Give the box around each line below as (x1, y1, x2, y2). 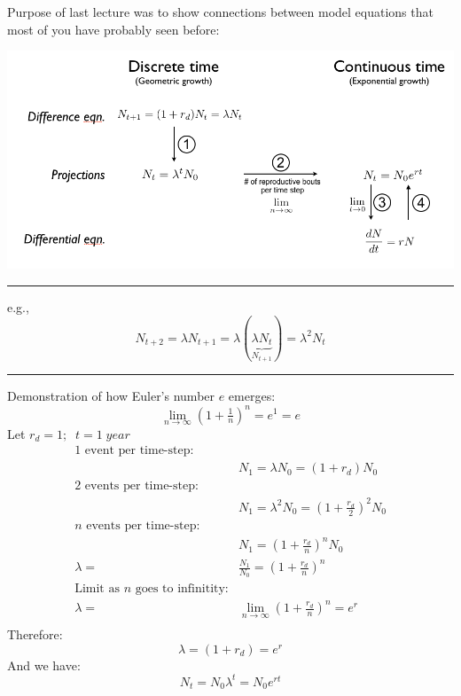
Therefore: (7, 625, 63, 644)
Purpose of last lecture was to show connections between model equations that (7, 3, 434, 20)
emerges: (228, 387, 276, 405)
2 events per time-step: (74, 480, 199, 493)
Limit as (74, 582, 120, 595)
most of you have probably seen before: (7, 20, 220, 38)
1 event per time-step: (74, 444, 194, 457)
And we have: (7, 655, 81, 674)
